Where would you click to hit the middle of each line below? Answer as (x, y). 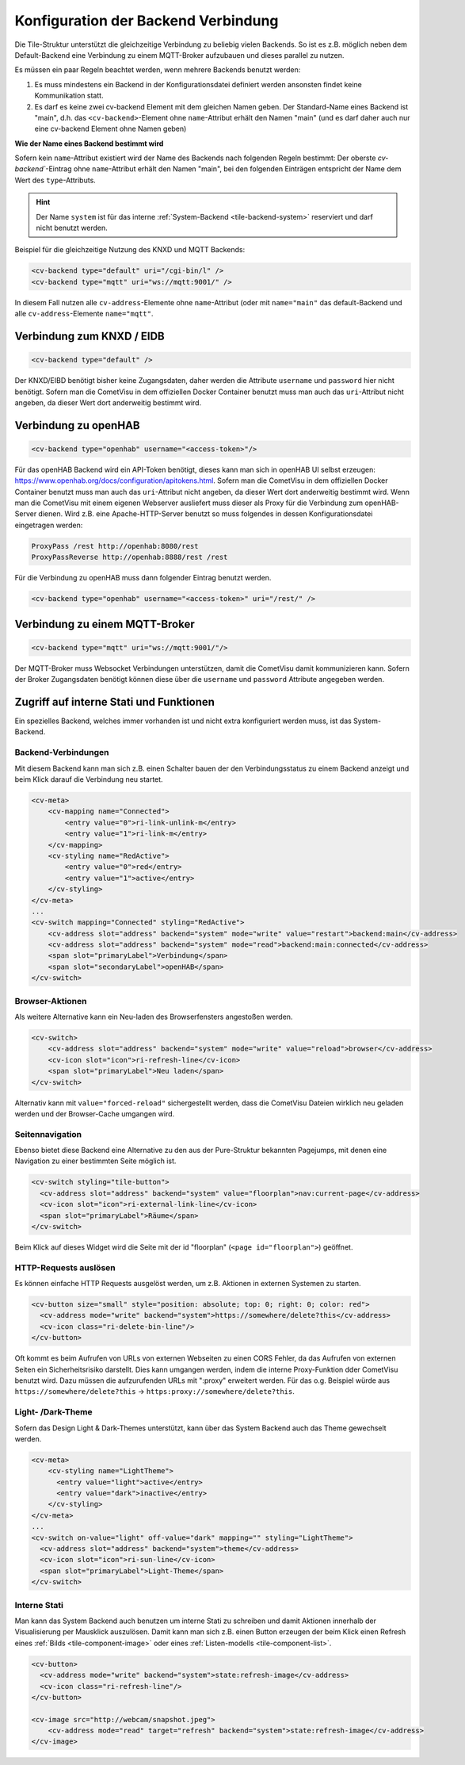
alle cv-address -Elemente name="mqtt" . (84, 314)
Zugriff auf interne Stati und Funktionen (115, 702)
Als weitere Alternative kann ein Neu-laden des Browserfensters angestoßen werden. (154, 1017)
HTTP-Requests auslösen (65, 1267)
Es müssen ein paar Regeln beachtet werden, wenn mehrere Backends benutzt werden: (158, 70)
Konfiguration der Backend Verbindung (147, 21)
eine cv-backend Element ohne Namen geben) (111, 129)
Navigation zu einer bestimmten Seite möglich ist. (95, 1161)
